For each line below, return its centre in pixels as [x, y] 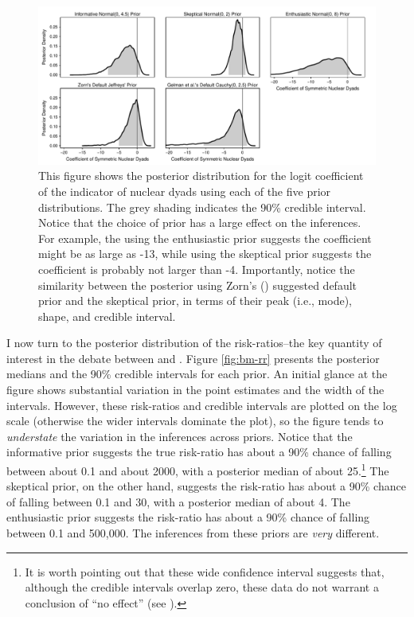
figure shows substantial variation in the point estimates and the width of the [195, 390]
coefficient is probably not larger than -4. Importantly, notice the [197, 269]
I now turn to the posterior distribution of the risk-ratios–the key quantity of [194, 343]
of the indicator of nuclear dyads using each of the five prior [185, 191]
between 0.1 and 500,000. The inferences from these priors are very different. [193, 533]
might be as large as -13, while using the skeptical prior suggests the [205, 254]
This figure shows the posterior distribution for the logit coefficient [201, 176]
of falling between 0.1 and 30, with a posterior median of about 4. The [178, 501]
